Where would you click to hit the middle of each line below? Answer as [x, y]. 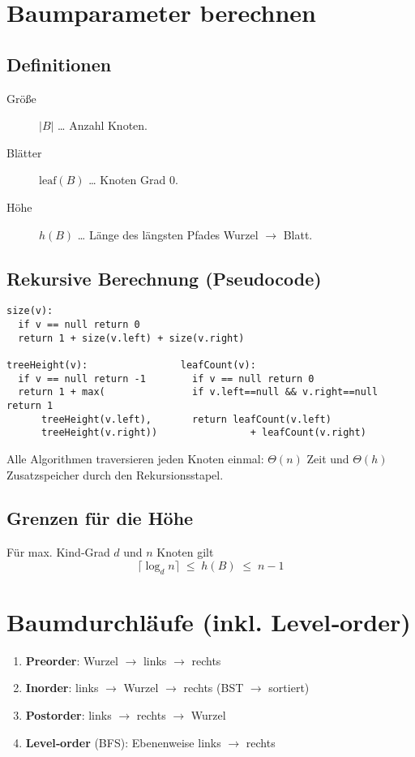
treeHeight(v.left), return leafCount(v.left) [186, 419]
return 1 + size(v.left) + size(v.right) [131, 338]
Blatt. [298, 234]
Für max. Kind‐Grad [58, 552]
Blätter [24, 152]
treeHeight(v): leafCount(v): [131, 365]
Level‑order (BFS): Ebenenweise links [123, 742]
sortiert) [289, 688]
